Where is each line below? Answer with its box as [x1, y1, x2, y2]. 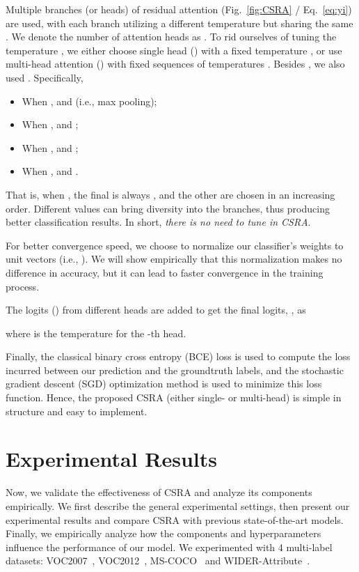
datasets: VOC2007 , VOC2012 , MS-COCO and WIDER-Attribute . [6, 553, 310, 568]
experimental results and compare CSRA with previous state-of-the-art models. [6, 512, 344, 527]
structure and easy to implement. [6, 403, 147, 418]
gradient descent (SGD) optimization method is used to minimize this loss [6, 376, 322, 391]
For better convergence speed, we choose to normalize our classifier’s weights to [6, 238, 344, 252]
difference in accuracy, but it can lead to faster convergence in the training [6, 265, 324, 279]
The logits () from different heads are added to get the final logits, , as [6, 302, 306, 317]
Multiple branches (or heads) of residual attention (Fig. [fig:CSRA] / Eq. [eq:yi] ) [6, 2, 352, 16]
